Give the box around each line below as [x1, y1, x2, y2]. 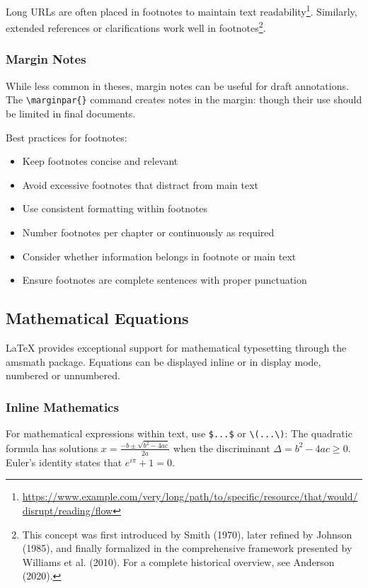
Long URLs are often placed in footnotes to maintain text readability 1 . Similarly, [6, 2, 357, 18]
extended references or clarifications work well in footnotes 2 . [6, 18, 266, 35]
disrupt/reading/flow [22, 502, 113, 517]
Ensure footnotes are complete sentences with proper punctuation [22, 272, 307, 287]
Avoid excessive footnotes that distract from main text [22, 177, 259, 192]
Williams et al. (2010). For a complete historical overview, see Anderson [22, 554, 335, 569]
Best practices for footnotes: [6, 129, 127, 144]
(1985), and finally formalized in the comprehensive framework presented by [22, 541, 352, 555]
